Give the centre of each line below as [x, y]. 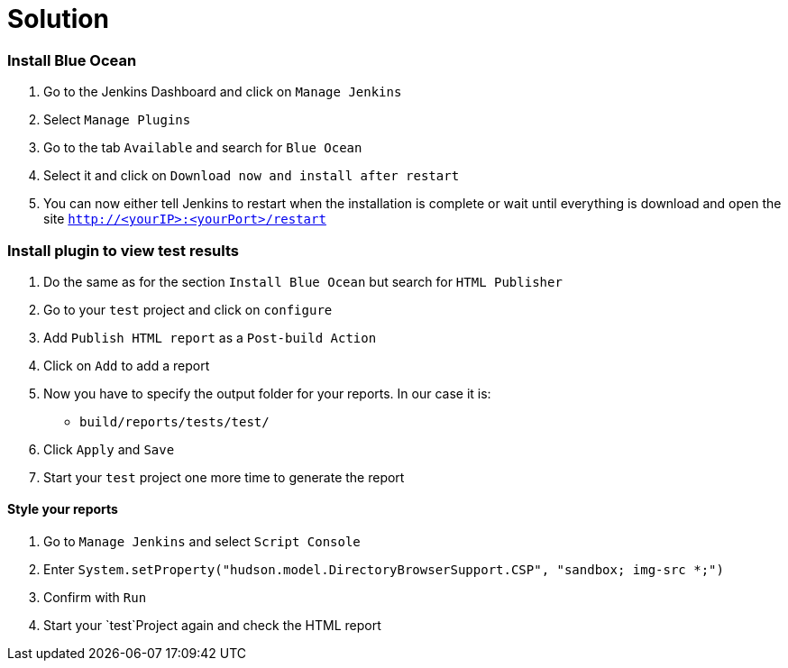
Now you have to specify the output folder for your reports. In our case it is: [267, 393]
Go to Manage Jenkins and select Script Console [202, 542]
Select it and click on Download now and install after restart [252, 176]
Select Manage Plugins [117, 120]
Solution [58, 19]
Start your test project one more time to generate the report [224, 477]
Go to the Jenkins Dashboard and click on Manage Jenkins [223, 92]
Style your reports [63, 509]
